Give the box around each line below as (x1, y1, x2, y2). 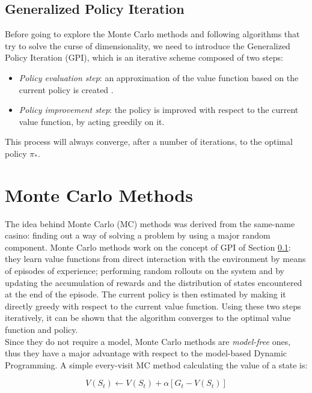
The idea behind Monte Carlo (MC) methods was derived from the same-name (5, 217, 295, 230)
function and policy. (5, 323, 78, 336)
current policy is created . (19, 83, 114, 96)
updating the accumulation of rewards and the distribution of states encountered (5, 276, 302, 288)
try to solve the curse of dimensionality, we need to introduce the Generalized (5, 39, 290, 52)
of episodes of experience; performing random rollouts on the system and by (5, 264, 284, 277)
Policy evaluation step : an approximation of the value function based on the (19, 71, 299, 84)
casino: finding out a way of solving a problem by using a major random (5, 229, 271, 242)
